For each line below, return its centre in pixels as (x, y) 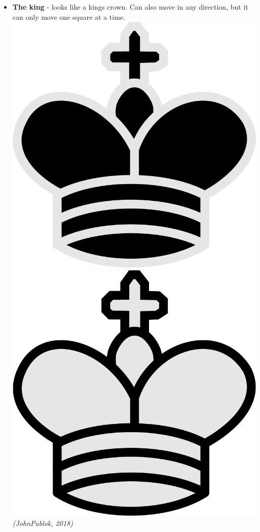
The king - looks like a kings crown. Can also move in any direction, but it (130, 7)
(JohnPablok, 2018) (43, 523)
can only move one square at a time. (69, 16)
